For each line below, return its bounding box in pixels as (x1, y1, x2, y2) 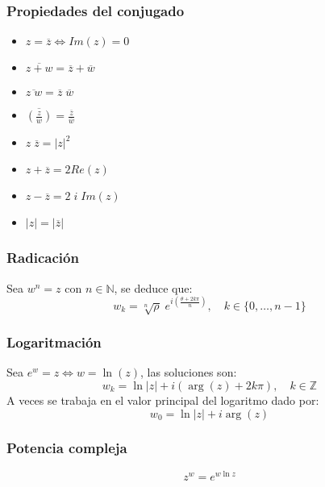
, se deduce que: (114, 279, 193, 296)
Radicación (6, 248, 79, 268)
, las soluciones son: (140, 364, 237, 381)
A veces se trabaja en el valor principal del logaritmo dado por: (6, 391, 319, 408)
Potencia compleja (6, 438, 127, 458)
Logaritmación (6, 332, 102, 352)
